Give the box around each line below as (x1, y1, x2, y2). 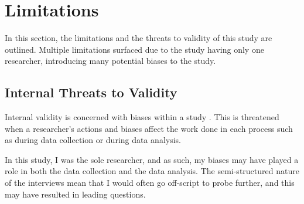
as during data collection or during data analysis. (5, 134, 181, 146)
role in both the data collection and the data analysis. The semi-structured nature (5, 165, 299, 177)
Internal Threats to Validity (5, 83, 177, 101)
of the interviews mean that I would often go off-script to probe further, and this (5, 176, 295, 189)
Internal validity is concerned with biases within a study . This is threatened (5, 111, 279, 123)
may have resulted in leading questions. (5, 188, 146, 200)
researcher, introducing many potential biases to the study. (5, 55, 216, 67)
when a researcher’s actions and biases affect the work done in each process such (5, 122, 293, 134)
